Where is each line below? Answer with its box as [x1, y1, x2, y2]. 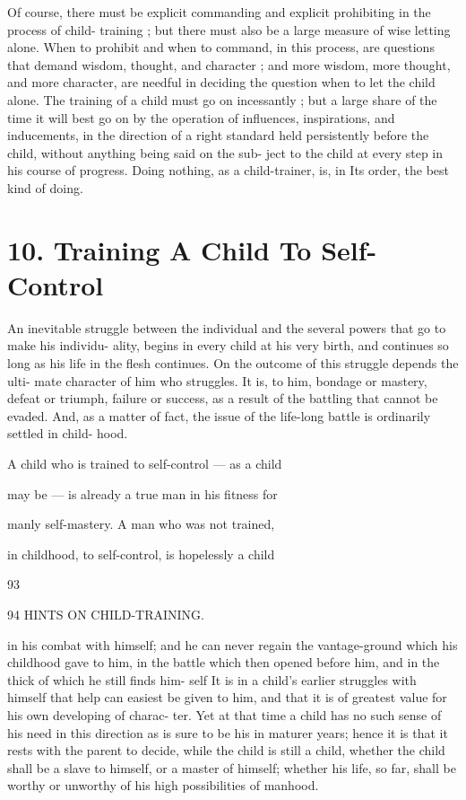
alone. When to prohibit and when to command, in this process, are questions [7, 38, 435, 57]
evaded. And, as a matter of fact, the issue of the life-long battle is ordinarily [7, 406, 431, 425]
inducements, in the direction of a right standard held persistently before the [7, 126, 429, 145]
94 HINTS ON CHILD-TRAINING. [7, 604, 204, 623]
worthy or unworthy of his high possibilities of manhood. [7, 776, 319, 795]
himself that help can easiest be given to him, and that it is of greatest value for [7, 688, 447, 707]
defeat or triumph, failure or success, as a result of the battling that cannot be [7, 389, 438, 408]
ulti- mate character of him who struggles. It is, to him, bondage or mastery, [7, 371, 427, 390]
